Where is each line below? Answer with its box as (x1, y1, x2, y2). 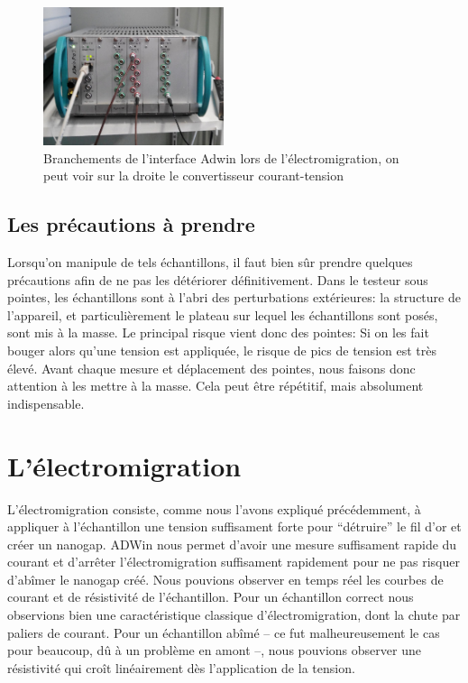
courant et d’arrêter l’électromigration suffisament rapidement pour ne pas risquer (7, 552, 460, 571)
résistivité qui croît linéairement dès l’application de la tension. (7, 658, 355, 677)
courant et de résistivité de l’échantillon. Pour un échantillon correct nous (7, 587, 414, 606)
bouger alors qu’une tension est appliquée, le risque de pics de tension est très (7, 341, 436, 359)
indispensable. (7, 393, 85, 412)
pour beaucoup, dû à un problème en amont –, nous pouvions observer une (7, 641, 421, 660)
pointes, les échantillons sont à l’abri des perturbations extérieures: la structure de (7, 288, 461, 307)
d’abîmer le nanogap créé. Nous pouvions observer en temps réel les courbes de (7, 569, 444, 588)
